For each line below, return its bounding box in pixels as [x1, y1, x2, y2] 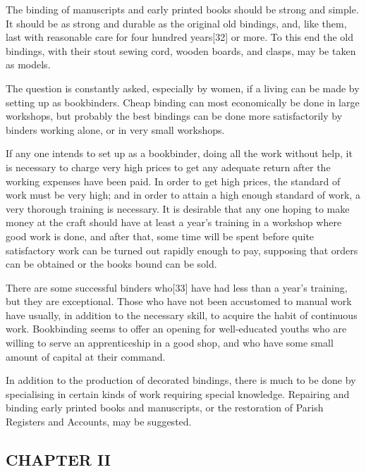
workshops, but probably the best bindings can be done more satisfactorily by [6, 108, 343, 123]
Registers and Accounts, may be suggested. [6, 414, 192, 429]
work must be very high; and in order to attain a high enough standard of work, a [6, 187, 360, 202]
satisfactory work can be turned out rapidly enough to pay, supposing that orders [6, 242, 358, 257]
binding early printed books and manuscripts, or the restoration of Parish [6, 400, 324, 415]
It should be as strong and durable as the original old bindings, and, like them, [6, 15, 347, 30]
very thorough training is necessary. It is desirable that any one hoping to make [6, 201, 350, 216]
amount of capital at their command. [6, 349, 166, 364]
